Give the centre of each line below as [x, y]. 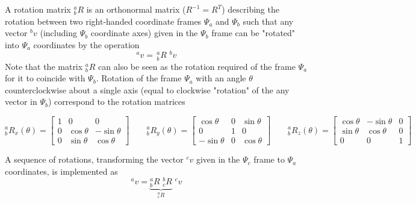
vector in [21, 101]
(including [58, 33]
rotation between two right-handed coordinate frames [103, 21]
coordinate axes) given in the [144, 33]
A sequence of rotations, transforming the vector [94, 159]
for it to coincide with [45, 78]
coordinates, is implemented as [61, 171]
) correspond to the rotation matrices [116, 101]
